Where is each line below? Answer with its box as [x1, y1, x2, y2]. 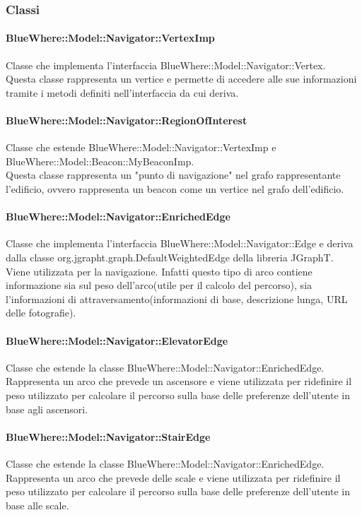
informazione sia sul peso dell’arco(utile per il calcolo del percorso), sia [6, 278, 313, 292]
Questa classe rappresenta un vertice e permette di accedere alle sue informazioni [6, 71, 357, 86]
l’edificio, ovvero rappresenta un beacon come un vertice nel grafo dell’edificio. [6, 182, 344, 196]
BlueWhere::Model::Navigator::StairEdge [6, 429, 211, 444]
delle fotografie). [6, 305, 76, 320]
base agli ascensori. [6, 401, 88, 416]
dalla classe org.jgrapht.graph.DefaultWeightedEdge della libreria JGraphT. [6, 249, 334, 264]
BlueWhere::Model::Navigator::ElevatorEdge [6, 333, 228, 348]
